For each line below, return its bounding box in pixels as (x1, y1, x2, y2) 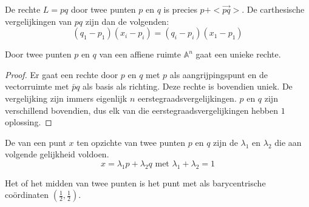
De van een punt (5, 136, 66, 148)
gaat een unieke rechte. (195, 48, 281, 61)
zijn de (213, 136, 238, 148)
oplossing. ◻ (5, 116, 52, 128)
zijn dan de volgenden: (85, 15, 169, 27)
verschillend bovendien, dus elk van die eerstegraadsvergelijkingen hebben (5, 103, 279, 116)
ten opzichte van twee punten (76, 136, 186, 148)
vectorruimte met (5, 80, 69, 93)
